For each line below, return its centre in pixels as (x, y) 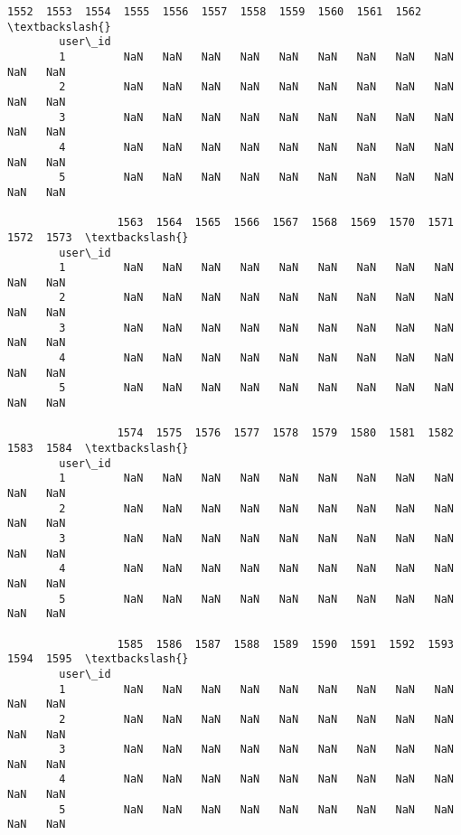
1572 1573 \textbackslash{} (98, 237)
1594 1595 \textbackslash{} (98, 659)
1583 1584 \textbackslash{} (98, 449)
